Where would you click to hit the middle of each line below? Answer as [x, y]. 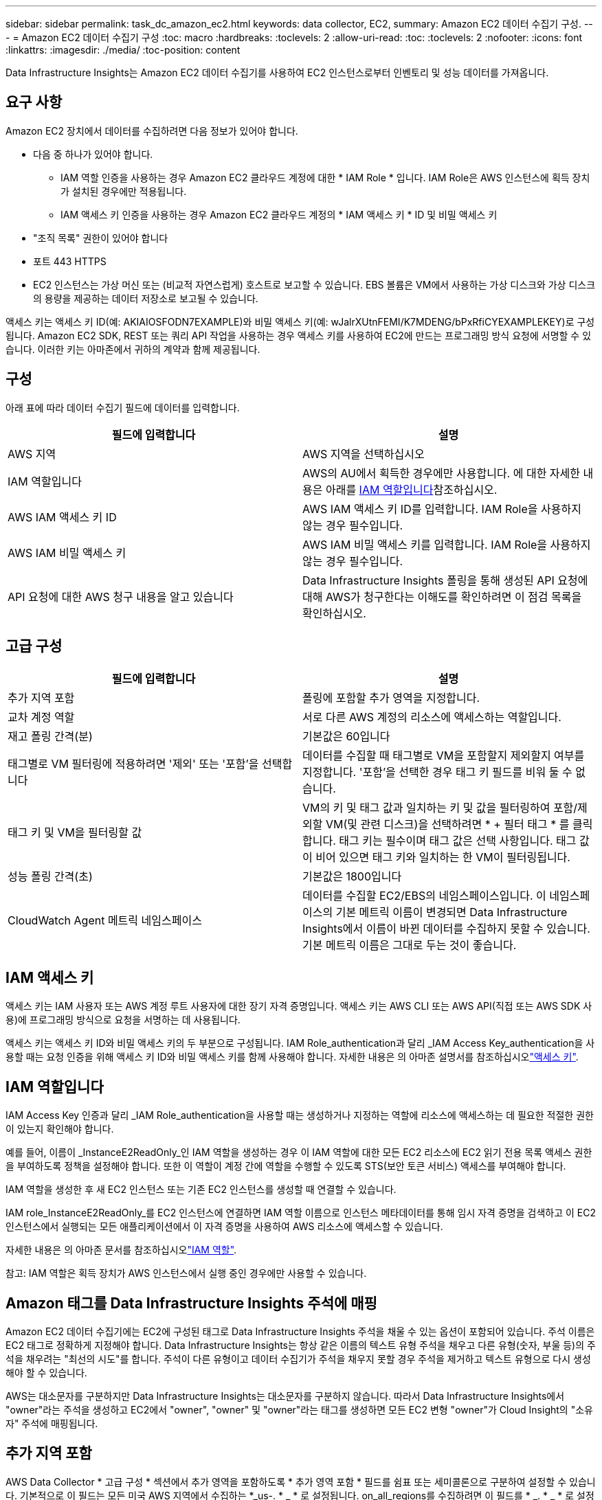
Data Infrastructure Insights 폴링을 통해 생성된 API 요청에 [445, 580]
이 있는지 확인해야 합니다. [60, 1129]
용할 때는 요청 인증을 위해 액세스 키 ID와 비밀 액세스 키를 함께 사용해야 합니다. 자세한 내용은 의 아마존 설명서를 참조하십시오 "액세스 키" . [292, 1057]
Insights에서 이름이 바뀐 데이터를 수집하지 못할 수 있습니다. [446, 928]
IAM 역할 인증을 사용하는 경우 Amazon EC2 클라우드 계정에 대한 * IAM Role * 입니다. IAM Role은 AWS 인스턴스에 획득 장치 [325, 177]
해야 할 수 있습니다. [46, 1373]
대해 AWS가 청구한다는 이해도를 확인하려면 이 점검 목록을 [442, 596]
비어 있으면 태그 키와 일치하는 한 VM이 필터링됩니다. [443, 857]
